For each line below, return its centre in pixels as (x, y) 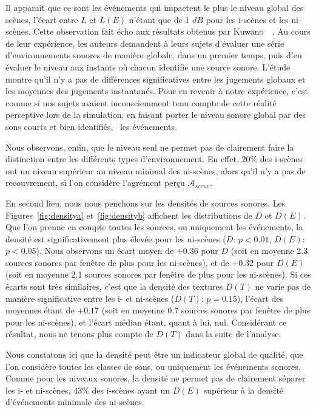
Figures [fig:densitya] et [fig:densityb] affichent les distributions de (129, 215)
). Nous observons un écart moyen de (105, 251)
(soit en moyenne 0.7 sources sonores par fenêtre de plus (206, 310)
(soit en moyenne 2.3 (269, 251)
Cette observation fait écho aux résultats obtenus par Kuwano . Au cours (172, 31)
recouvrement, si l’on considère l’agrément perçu (95, 183)
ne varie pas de (283, 286)
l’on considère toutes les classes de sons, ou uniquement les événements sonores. (153, 366)
